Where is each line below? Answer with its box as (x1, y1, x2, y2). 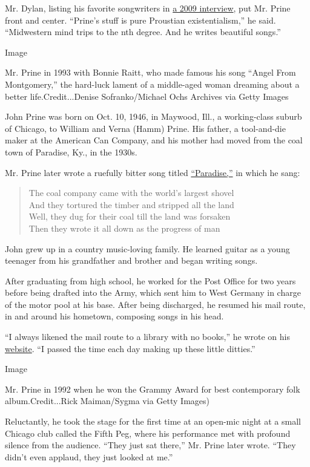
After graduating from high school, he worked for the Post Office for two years (5, 274, 296, 287)
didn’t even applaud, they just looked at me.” (5, 450, 173, 463)
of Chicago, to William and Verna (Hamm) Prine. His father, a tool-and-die (5, 122, 286, 134)
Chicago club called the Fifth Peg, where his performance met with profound (5, 426, 291, 439)
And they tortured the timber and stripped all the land (28, 198, 234, 211)
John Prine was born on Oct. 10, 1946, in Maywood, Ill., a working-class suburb (5, 110, 302, 123)
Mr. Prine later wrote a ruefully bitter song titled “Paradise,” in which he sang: (5, 166, 300, 178)
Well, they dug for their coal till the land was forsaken (28, 210, 231, 223)
